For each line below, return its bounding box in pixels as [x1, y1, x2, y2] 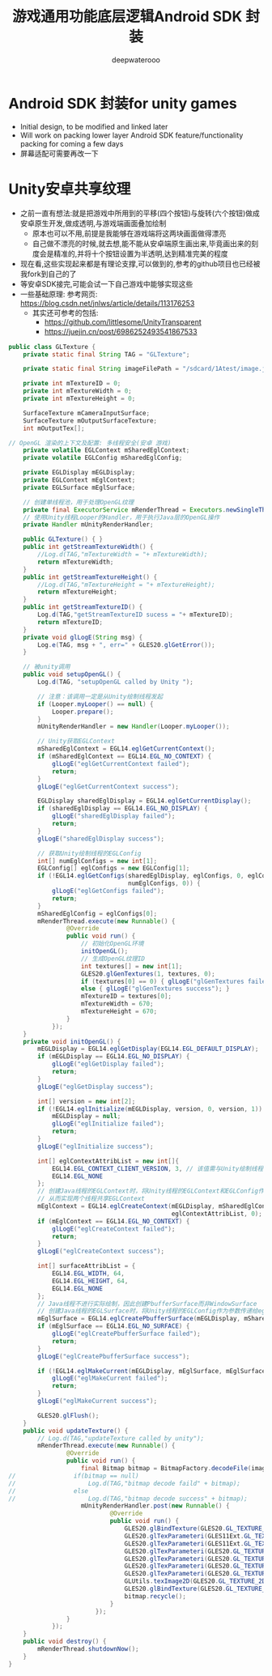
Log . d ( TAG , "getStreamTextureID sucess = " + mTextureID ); [37, 610, 233, 619]
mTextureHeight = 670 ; [80, 1007, 158, 1015]
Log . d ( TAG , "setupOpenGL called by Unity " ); [37, 678, 194, 686]
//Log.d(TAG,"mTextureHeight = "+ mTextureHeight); [37, 581, 216, 589]
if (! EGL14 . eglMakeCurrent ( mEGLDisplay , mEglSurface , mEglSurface [37, 1367, 266, 1375]
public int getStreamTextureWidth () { [23, 543, 154, 551]
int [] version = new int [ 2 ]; [37, 1097, 136, 1105]
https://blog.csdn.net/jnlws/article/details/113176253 [19, 298, 195, 308]
